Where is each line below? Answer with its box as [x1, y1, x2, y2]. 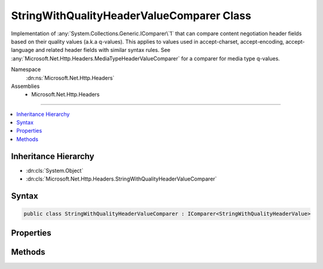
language [11, 47, 34, 54]
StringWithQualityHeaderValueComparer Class [11, 9, 251, 22]
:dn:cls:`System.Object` [26, 167, 84, 174]
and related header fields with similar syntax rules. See [35, 47, 170, 54]
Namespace [11, 66, 41, 73]
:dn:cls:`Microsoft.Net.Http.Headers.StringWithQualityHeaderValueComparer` [26, 175, 217, 182]
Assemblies [11, 82, 40, 90]
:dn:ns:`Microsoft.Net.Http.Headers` [26, 74, 115, 81]
